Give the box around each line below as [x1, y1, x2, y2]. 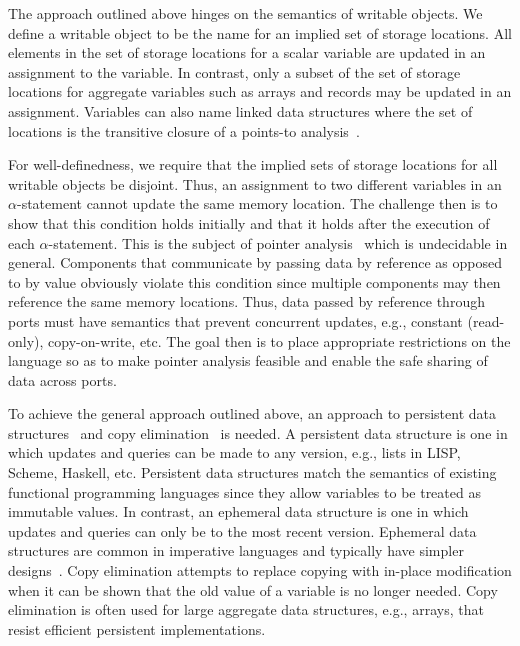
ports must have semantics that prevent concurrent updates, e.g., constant [8, 310, 463, 331]
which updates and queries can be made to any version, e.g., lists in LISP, [8, 442, 461, 463]
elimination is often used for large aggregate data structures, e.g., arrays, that [8, 599, 484, 620]
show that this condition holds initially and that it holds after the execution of [8, 212, 490, 233]
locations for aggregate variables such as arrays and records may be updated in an [8, 81, 512, 102]
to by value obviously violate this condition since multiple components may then [8, 271, 501, 292]
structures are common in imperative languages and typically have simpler [8, 540, 464, 561]
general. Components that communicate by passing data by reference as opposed [8, 252, 502, 273]
